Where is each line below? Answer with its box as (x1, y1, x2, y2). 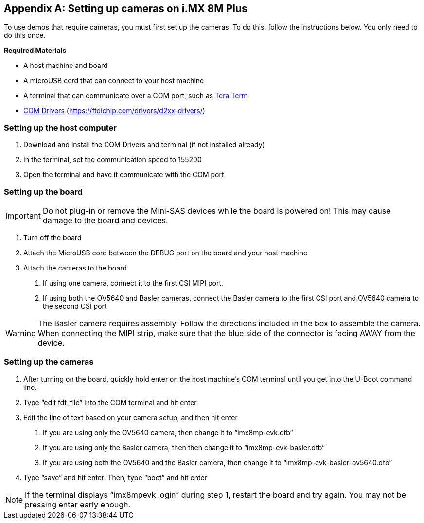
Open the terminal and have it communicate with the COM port (23, 170, 224, 179)
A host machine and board (23, 61, 108, 70)
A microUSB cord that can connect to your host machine (23, 76, 204, 85)
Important (5, 210, 41, 220)
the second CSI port (43, 302, 107, 310)
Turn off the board (23, 233, 82, 242)
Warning (5, 328, 36, 338)
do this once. (4, 31, 46, 40)
